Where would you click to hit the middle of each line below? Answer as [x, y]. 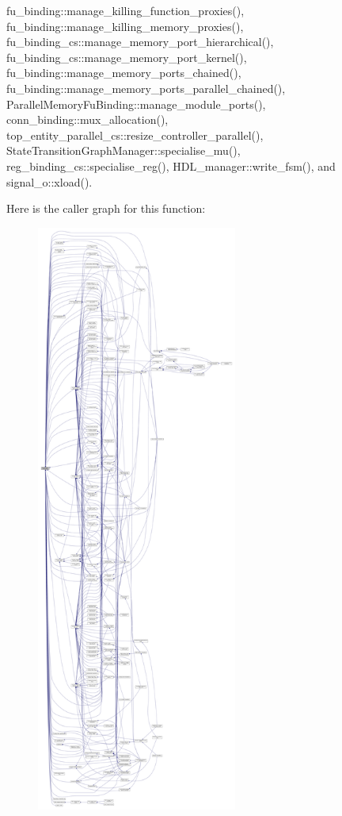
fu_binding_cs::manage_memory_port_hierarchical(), [140, 42]
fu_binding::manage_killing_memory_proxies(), [125, 26]
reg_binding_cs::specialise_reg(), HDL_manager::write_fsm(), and [171, 166]
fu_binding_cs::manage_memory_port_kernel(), [127, 57]
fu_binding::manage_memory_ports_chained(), [124, 73]
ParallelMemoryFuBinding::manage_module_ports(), [136, 104]
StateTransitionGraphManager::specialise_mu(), [123, 150]
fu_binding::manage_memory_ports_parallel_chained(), [146, 88]
